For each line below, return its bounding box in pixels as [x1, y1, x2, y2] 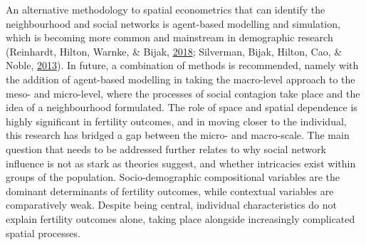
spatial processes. [6, 225, 80, 240]
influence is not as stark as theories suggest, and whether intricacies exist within [6, 155, 356, 170]
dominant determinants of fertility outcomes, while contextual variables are [6, 183, 334, 198]
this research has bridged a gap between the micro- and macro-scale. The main [6, 127, 350, 142]
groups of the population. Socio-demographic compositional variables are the [6, 170, 340, 184]
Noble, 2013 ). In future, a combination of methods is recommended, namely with [6, 58, 359, 73]
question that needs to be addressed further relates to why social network [6, 141, 326, 156]
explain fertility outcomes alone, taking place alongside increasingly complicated [6, 211, 355, 226]
